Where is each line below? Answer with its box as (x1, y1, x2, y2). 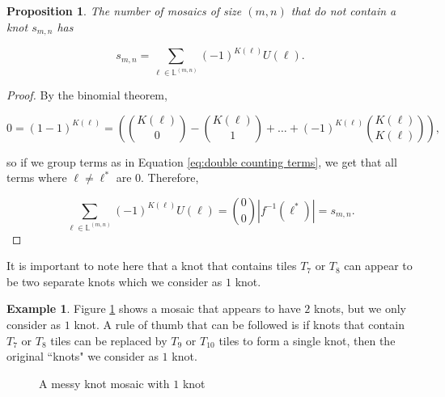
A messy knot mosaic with (39, 374, 170, 391)
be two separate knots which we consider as (6, 272, 222, 289)
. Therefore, (141, 169, 199, 186)
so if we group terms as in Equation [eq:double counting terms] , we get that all (6, 153, 397, 170)
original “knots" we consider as (6, 348, 159, 365)
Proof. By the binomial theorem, (6, 87, 167, 103)
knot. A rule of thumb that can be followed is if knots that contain (74, 315, 405, 332)
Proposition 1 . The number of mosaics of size (6, 2, 242, 19)
